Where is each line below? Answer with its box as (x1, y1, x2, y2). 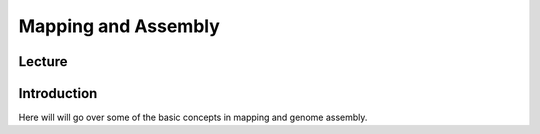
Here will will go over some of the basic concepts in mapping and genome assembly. (18, 111, 368, 124)
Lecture (18, 53, 69, 70)
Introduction (18, 85, 98, 102)
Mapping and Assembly (18, 15, 220, 37)
